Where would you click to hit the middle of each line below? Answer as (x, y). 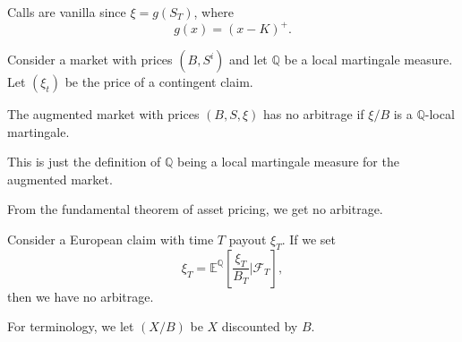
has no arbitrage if (314, 114)
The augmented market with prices (103, 114)
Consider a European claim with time (111, 239)
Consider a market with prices (90, 60)
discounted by (260, 326)
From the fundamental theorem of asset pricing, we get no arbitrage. (195, 209)
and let (248, 60)
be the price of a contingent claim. (159, 82)
